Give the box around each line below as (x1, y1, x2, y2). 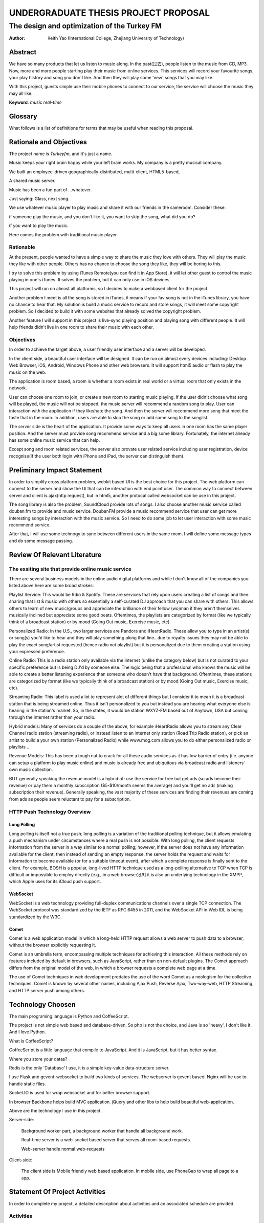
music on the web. (9, 369, 46, 375)
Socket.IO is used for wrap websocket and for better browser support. (9, 1090, 151, 1096)
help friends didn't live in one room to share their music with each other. (9, 324, 154, 330)
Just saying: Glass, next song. (9, 196, 69, 202)
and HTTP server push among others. (9, 987, 85, 993)
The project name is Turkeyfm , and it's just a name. (9, 151, 112, 157)
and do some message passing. (9, 538, 73, 544)
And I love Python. (9, 1029, 46, 1035)
